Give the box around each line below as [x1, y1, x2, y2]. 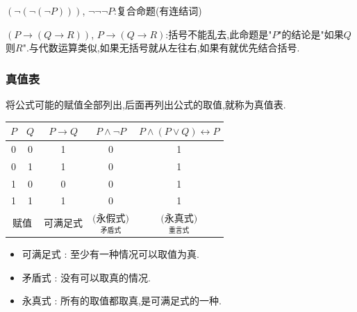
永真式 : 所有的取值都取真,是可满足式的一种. [22, 293, 222, 308]
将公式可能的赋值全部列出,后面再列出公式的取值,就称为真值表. [6, 97, 286, 111]
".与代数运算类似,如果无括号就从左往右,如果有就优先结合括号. [22, 40, 300, 55]
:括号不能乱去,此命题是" [165, 26, 272, 41]
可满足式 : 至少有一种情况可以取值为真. [22, 247, 199, 261]
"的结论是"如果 [278, 26, 344, 41]
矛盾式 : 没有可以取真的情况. [22, 270, 151, 284]
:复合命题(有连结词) [114, 3, 202, 17]
